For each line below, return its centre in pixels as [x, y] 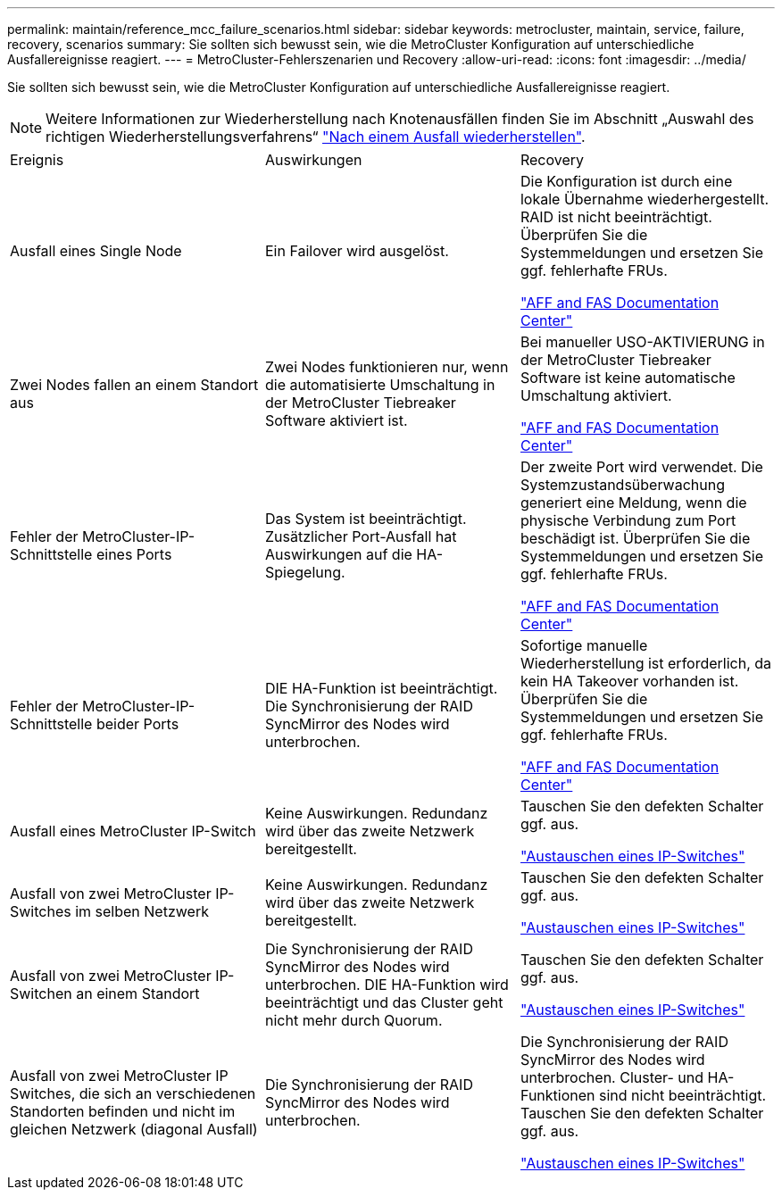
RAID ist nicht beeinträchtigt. [616, 217]
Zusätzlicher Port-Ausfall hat [361, 536]
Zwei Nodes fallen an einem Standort [134, 385]
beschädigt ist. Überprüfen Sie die [635, 538]
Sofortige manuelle [584, 645]
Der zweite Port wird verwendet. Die [641, 467]
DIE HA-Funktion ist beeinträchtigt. [381, 688]
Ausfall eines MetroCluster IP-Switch [133, 831]
